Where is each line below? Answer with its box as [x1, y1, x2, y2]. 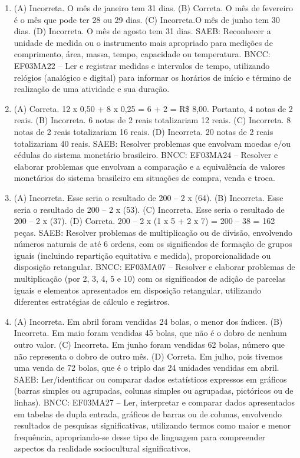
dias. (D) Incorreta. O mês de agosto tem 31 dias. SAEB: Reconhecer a [14, 25, 271, 37]
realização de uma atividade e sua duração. [14, 83, 170, 95]
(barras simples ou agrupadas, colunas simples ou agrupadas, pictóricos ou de [14, 384, 294, 397]
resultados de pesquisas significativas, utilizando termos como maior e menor [14, 419, 291, 431]
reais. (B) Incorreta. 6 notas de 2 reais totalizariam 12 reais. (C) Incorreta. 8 [14, 114, 291, 126]
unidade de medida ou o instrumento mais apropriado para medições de [14, 36, 273, 48]
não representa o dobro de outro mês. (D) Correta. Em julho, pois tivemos [14, 350, 283, 362]
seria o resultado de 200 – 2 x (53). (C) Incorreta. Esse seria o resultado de [14, 203, 285, 215]
